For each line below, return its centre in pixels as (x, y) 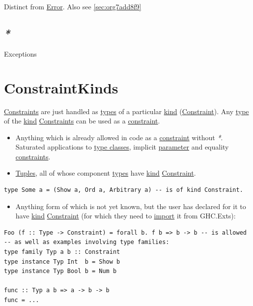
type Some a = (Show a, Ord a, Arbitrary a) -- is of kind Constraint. (124, 190)
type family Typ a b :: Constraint (62, 252)
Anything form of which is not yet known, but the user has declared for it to (131, 206)
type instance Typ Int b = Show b (62, 261)
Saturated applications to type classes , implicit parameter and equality (122, 147)
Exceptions (20, 53)
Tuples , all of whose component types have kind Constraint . (106, 173)
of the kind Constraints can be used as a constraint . (82, 121)
